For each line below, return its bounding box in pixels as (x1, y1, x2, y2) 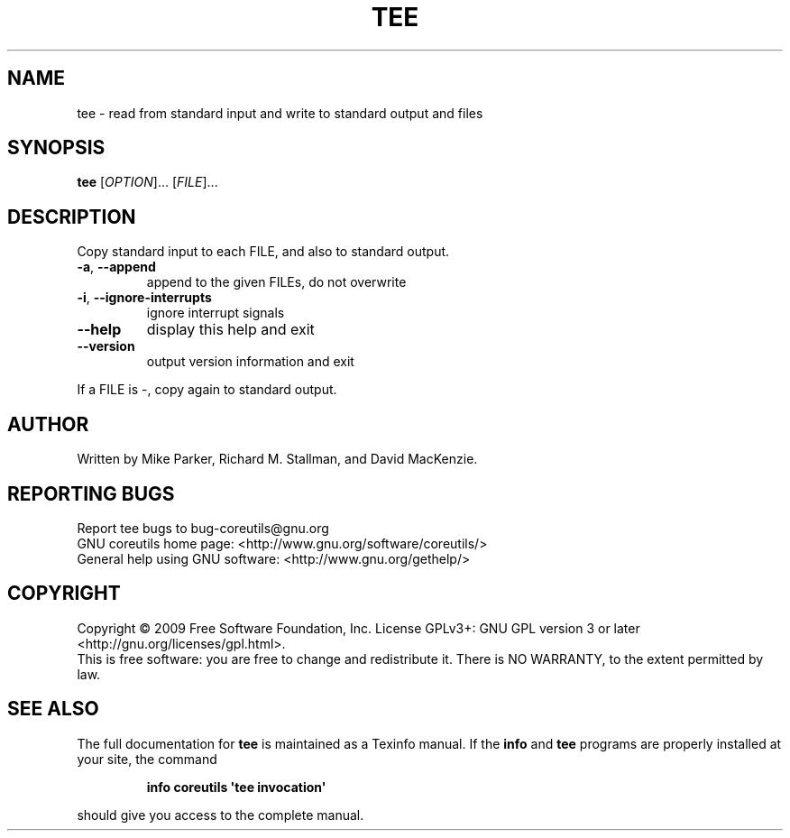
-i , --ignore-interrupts (77, 290, 212, 306)
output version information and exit (146, 354, 354, 370)
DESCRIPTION (7, 205, 136, 228)
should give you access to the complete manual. (77, 806, 364, 823)
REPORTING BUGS (7, 482, 175, 505)
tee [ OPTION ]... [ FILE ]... (77, 174, 218, 190)
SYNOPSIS (7, 136, 106, 160)
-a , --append (77, 259, 156, 275)
